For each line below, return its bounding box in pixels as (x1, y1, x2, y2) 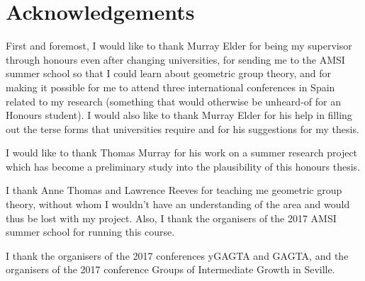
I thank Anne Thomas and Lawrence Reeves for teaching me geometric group (6, 183, 342, 197)
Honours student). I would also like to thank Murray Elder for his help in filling (6, 108, 352, 122)
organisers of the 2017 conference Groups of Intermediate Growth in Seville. (6, 262, 335, 277)
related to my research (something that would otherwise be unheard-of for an (6, 93, 341, 108)
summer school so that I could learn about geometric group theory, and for (6, 66, 331, 81)
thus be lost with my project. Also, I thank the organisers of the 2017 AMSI (6, 210, 337, 225)
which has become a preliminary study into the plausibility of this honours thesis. (6, 159, 361, 173)
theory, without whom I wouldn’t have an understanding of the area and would (6, 197, 350, 212)
